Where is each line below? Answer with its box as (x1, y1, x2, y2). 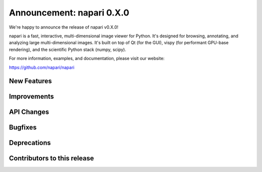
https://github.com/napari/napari (9, 64, 75, 70)
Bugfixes (9, 124, 37, 132)
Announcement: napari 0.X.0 (9, 7, 130, 18)
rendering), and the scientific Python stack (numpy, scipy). (9, 47, 126, 52)
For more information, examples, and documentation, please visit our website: (9, 56, 165, 62)
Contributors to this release (9, 154, 94, 162)
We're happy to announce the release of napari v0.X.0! (9, 24, 119, 30)
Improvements (9, 93, 54, 101)
